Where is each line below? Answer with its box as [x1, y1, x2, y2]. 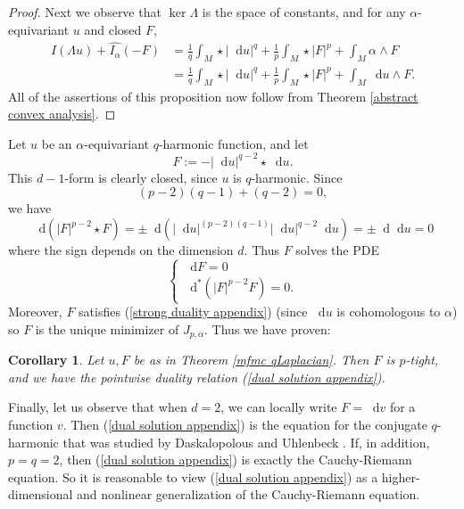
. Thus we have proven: [204, 319, 331, 338]
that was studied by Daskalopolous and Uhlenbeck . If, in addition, [62, 432, 430, 451]
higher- [381, 467, 420, 486]
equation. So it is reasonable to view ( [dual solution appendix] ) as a [8, 467, 378, 486]
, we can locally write [220, 398, 337, 416]
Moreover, [8, 302, 62, 321]
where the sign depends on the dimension [8, 241, 234, 259]
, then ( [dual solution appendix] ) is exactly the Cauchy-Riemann [59, 450, 412, 469]
